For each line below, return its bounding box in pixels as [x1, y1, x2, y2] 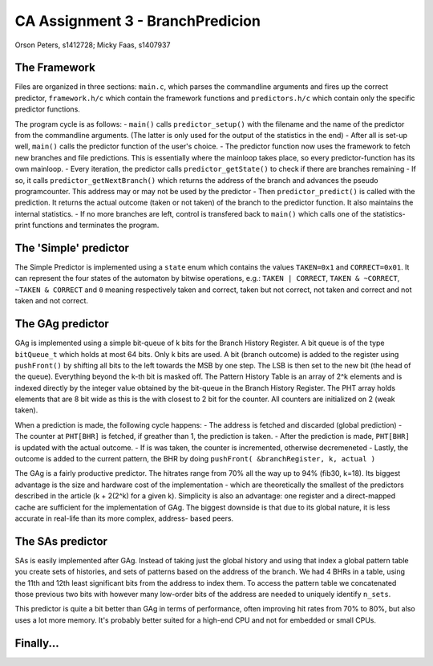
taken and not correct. [14, 296, 88, 306]
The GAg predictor [14, 317, 110, 331]
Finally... [14, 636, 59, 650]
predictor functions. [14, 104, 80, 114]
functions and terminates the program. [32, 221, 160, 230]
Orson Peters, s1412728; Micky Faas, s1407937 [14, 40, 171, 50]
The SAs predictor [14, 534, 108, 548]
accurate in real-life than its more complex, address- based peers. [14, 514, 234, 523]
